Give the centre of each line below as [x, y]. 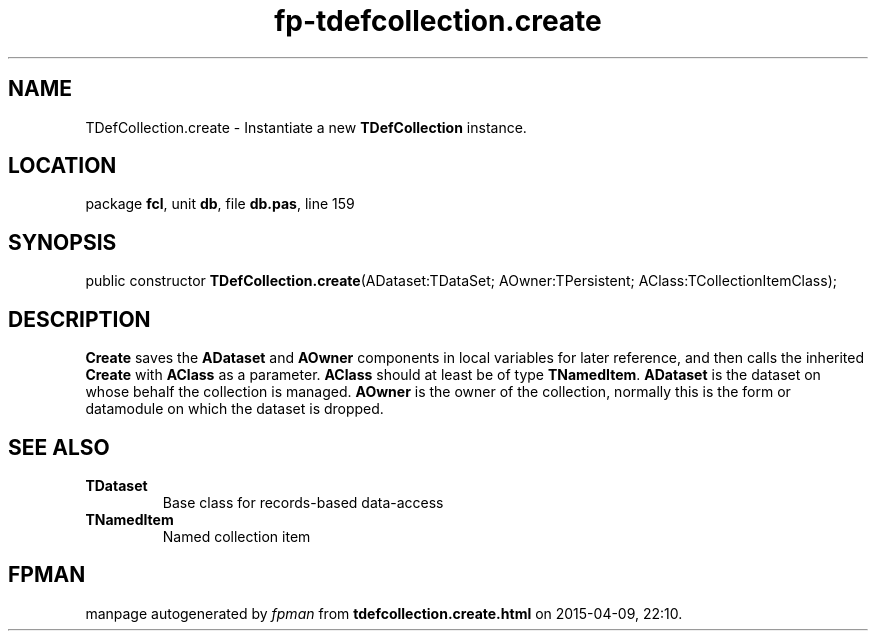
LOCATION [62, 166]
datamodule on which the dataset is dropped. [234, 409]
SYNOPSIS [62, 242]
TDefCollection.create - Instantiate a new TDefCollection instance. [306, 127]
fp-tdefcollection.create [438, 21]
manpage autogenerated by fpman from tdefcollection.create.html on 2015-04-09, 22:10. [384, 613]
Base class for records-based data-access [303, 502]
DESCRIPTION [79, 319]
